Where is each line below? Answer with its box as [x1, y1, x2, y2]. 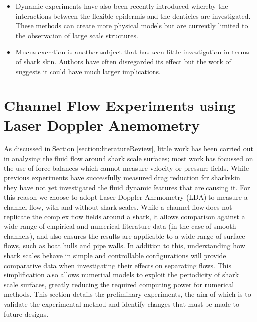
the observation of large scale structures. [15, 30, 138, 40]
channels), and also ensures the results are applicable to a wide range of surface [4, 230, 245, 241]
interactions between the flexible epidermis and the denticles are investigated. [15, 10, 251, 21]
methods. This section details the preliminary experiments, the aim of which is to [4, 289, 251, 299]
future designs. [4, 308, 49, 319]
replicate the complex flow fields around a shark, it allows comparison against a [4, 211, 245, 221]
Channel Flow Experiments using [4, 95, 236, 115]
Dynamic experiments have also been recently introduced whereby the [15, 1, 228, 11]
